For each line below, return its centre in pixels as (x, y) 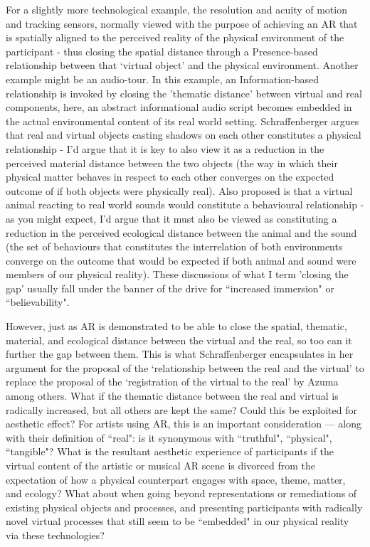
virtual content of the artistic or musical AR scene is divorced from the (161, 465)
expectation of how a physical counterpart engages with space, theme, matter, (176, 479)
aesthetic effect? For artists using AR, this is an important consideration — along (184, 424)
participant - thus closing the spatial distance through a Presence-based (162, 51)
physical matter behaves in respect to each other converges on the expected (170, 177)
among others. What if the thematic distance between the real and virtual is (172, 396)
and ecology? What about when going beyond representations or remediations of (181, 493)
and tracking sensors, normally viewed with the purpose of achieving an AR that (182, 23)
